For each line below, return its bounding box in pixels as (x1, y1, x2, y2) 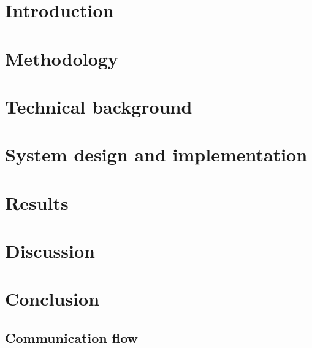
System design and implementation (5, 142, 308, 167)
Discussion (5, 238, 95, 263)
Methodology (5, 45, 118, 71)
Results (5, 190, 69, 215)
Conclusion (5, 286, 100, 311)
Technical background (5, 93, 192, 118)
